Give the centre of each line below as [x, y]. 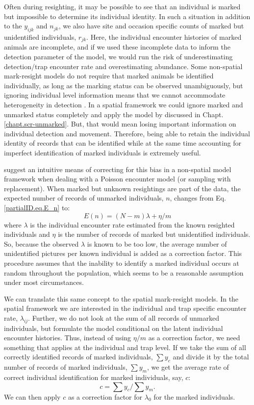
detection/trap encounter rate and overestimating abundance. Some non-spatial [123, 66]
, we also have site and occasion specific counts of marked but [151, 26]
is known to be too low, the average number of [157, 243]
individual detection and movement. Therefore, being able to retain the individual [127, 133]
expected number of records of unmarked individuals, [84, 198]
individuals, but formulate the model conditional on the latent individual [114, 328]
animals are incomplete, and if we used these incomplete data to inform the [117, 47]
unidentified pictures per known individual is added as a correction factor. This [123, 253]
